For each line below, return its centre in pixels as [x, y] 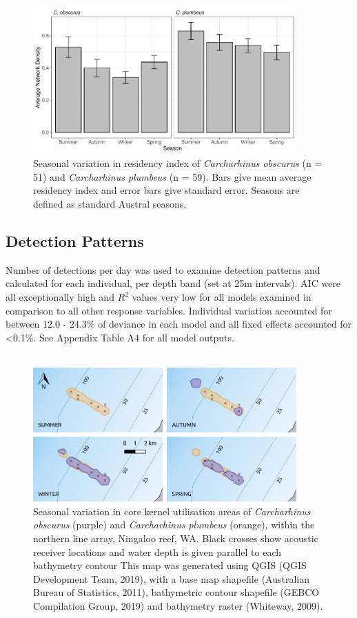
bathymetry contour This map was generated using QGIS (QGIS [170, 565]
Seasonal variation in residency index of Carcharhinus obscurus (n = [178, 163]
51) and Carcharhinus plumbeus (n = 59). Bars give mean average [172, 176]
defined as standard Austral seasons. [110, 204]
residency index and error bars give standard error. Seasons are [166, 190]
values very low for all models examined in [222, 297]
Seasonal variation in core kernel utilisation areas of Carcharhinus [172, 511]
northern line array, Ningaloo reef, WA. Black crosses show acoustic [176, 538]
